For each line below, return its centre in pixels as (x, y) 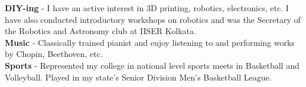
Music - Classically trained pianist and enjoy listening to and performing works (150, 42)
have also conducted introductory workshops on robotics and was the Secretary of (153, 19)
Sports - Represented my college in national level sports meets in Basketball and (152, 65)
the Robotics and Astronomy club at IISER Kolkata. (100, 31)
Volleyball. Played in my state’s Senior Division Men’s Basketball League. (138, 77)
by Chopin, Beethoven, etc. (54, 54)
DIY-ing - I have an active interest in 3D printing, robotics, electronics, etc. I (147, 8)
